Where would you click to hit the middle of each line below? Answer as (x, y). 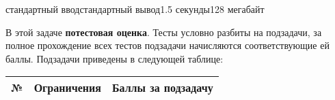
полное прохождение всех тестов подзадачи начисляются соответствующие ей (167, 45)
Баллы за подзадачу (162, 88)
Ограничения (67, 88)
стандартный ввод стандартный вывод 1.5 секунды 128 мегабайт (135, 9)
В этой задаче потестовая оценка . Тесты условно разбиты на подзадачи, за (164, 32)
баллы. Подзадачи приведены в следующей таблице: (115, 58)
